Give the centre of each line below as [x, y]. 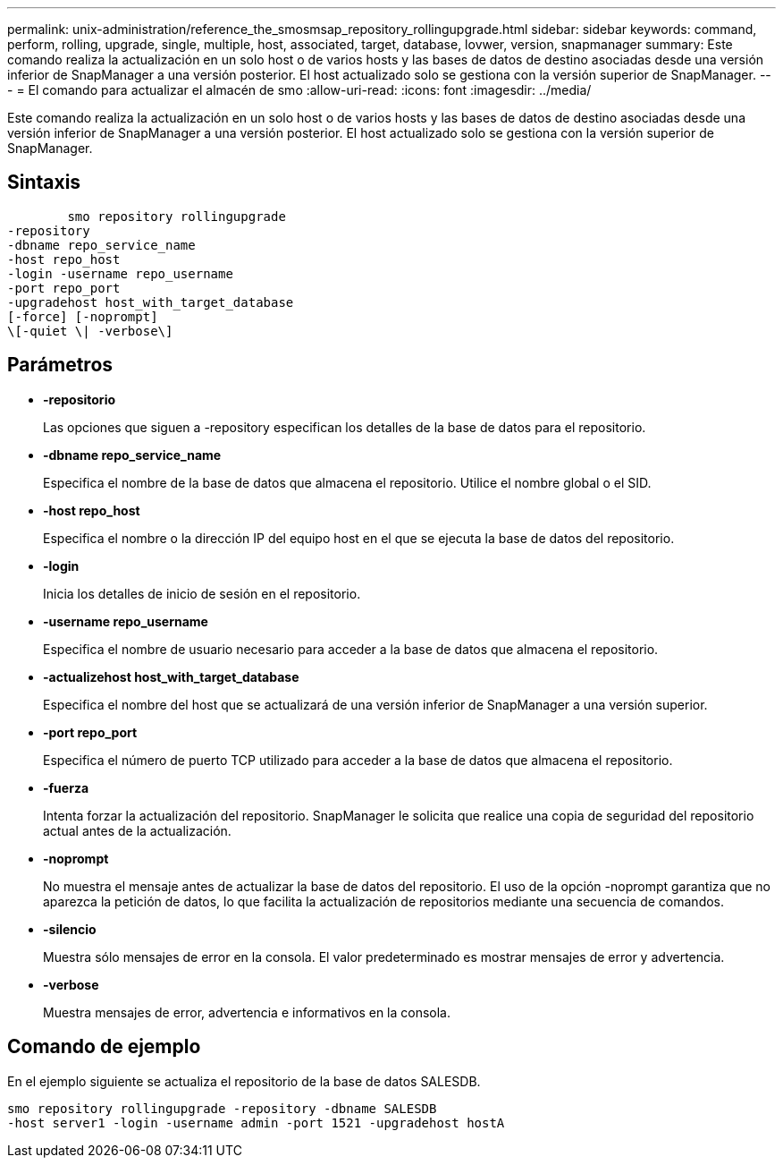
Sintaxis [44, 183]
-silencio [70, 929]
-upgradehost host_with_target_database [151, 302]
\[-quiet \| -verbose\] [90, 331]
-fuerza [66, 787]
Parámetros [60, 365]
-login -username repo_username [120, 273]
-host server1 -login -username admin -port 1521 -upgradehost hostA [256, 1122]
